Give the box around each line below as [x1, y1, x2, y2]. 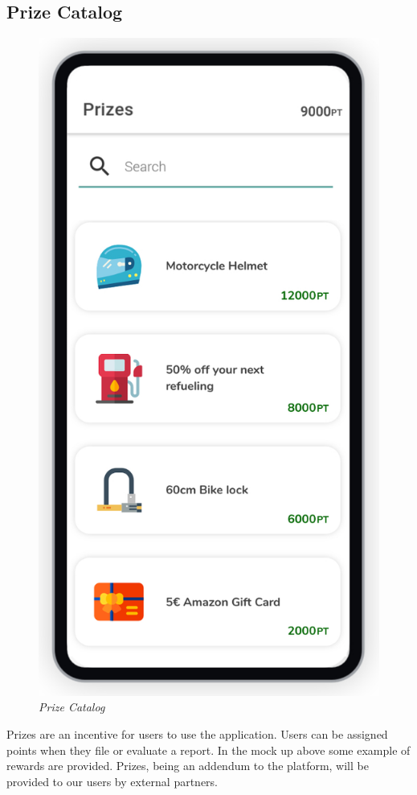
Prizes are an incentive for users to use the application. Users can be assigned [6, 726, 388, 743]
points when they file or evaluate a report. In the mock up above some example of [6, 741, 411, 758]
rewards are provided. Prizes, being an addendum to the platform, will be [6, 757, 369, 774]
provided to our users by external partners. [6, 772, 218, 789]
